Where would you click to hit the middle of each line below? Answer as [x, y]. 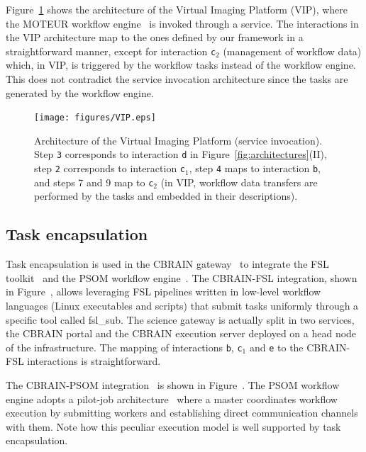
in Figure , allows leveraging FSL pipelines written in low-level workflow [163, 292]
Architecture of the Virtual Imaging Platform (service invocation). [178, 140]
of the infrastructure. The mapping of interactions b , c [124, 347]
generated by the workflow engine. [80, 92]
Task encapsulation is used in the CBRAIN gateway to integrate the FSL [167, 264]
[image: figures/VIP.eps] [95, 118]
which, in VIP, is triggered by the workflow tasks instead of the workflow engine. [181, 65]
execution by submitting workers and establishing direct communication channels [182, 413]
